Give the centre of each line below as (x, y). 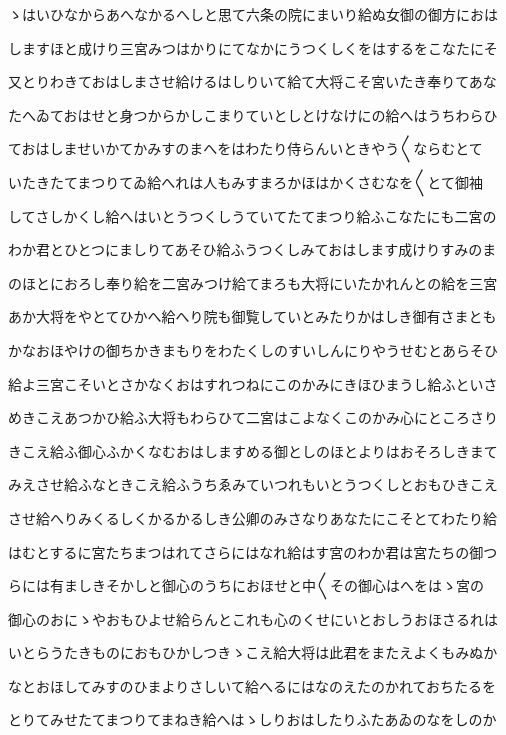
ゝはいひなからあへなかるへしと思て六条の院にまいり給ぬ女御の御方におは (253, 14)
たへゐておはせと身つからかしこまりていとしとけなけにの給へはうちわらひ (253, 114)
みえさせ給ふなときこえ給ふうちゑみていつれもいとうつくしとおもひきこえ (253, 484)
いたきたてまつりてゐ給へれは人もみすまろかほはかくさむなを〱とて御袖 (245, 181)
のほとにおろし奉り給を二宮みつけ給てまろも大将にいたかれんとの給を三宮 (253, 282)
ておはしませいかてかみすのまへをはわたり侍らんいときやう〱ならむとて (245, 148)
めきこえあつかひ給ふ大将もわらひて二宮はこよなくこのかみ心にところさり (253, 417)
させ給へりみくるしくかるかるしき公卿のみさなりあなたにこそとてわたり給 (253, 517)
